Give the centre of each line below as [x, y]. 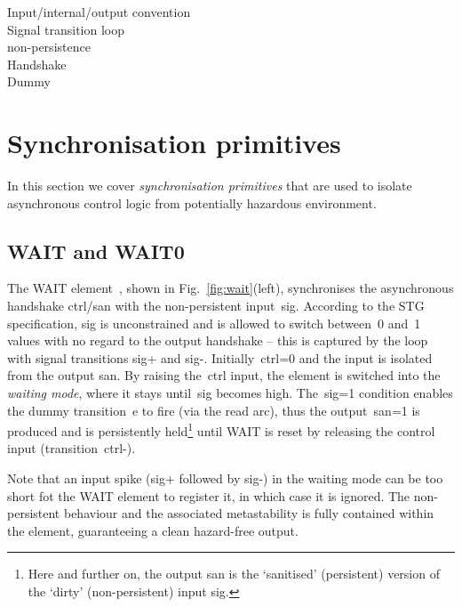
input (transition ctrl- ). [72, 448]
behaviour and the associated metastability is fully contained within [249, 513]
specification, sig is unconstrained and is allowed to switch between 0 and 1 [214, 323]
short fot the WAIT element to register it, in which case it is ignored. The [209, 495]
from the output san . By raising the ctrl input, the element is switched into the [224, 375]
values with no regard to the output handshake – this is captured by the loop [218, 340]
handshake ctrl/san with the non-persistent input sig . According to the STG [216, 306]
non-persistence [49, 47]
